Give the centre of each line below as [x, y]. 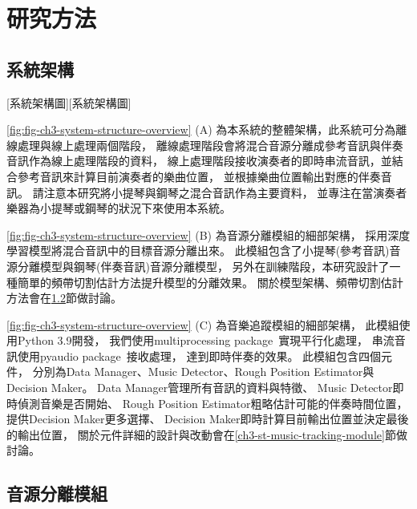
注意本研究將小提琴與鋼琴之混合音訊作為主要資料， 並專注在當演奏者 [225, 192]
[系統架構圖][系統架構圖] [69, 102]
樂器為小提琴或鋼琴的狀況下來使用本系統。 [119, 208]
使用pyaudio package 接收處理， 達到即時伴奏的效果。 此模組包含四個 [199, 355]
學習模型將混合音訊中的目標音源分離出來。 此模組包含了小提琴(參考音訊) [198, 250]
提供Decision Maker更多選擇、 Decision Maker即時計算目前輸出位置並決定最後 [208, 419]
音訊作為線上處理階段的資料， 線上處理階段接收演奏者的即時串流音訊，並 [199, 161]
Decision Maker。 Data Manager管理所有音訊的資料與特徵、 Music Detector [200, 388]
